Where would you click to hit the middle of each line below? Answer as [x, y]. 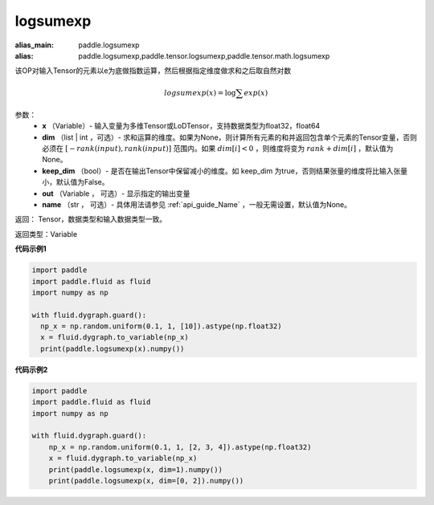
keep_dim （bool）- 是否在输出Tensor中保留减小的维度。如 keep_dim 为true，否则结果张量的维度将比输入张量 [225, 171]
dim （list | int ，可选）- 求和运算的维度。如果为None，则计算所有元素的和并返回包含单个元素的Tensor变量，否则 [229, 137]
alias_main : [34, 45]
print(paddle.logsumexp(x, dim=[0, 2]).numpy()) [146, 481]
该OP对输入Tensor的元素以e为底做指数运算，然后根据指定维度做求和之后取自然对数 [153, 71]
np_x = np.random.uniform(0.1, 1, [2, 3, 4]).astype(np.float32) [180, 447]
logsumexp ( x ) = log [200, 93]
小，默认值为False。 [76, 182]
